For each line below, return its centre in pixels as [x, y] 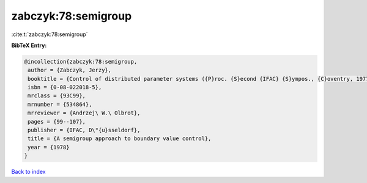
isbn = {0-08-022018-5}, [65, 88]
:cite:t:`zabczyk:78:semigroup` [50, 34]
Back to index [28, 172]
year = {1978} [49, 147]
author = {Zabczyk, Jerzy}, [70, 70]
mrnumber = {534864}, [60, 104]
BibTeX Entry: [29, 45]
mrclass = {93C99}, [57, 96]
